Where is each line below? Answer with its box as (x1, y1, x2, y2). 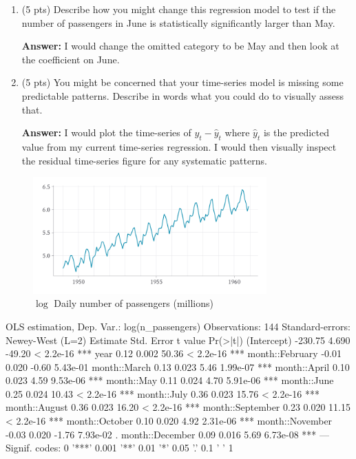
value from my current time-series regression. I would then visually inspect (21, 139, 337, 153)
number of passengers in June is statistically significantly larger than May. (21, 15, 335, 30)
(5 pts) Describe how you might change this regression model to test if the (21, 2, 336, 16)
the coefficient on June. (21, 52, 120, 66)
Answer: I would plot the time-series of (21, 125, 191, 140)
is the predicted (263, 125, 329, 140)
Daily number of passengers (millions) (54, 296, 213, 310)
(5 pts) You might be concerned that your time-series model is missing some (21, 75, 344, 89)
